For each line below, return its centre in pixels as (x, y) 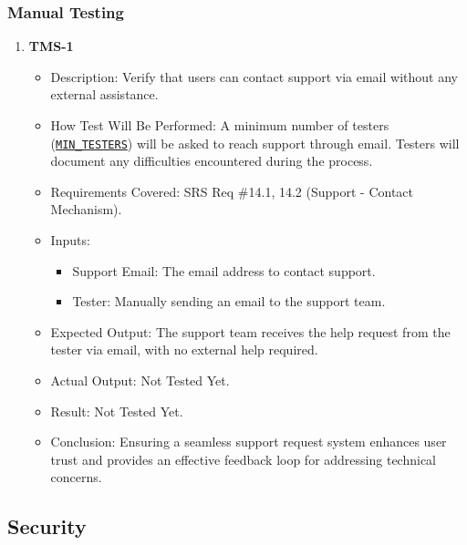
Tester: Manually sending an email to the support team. (229, 301)
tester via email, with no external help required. (184, 350)
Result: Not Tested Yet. (117, 411)
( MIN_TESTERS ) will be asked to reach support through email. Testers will (255, 143)
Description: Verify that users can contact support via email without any (254, 76)
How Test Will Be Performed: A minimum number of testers (220, 125)
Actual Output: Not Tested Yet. (140, 380)
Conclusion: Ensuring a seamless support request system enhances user (249, 442)
